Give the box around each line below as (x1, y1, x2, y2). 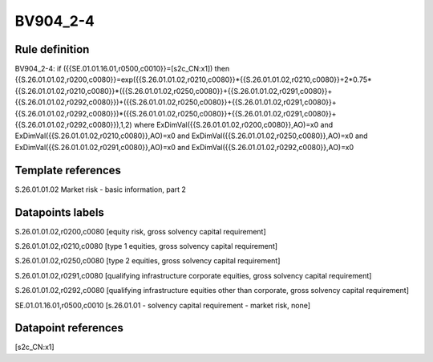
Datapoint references (14, 321, 124, 335)
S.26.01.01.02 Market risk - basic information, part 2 (14, 185, 186, 194)
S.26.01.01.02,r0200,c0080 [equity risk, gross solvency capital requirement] (14, 226, 266, 236)
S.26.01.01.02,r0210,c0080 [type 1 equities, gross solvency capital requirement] (14, 242, 278, 250)
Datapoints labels (14, 205, 104, 219)
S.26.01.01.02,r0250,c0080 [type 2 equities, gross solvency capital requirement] (14, 256, 281, 266)
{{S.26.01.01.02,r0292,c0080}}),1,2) (14, 120, 132, 130)
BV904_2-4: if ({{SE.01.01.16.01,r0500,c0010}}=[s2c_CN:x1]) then (14, 64, 230, 74)
